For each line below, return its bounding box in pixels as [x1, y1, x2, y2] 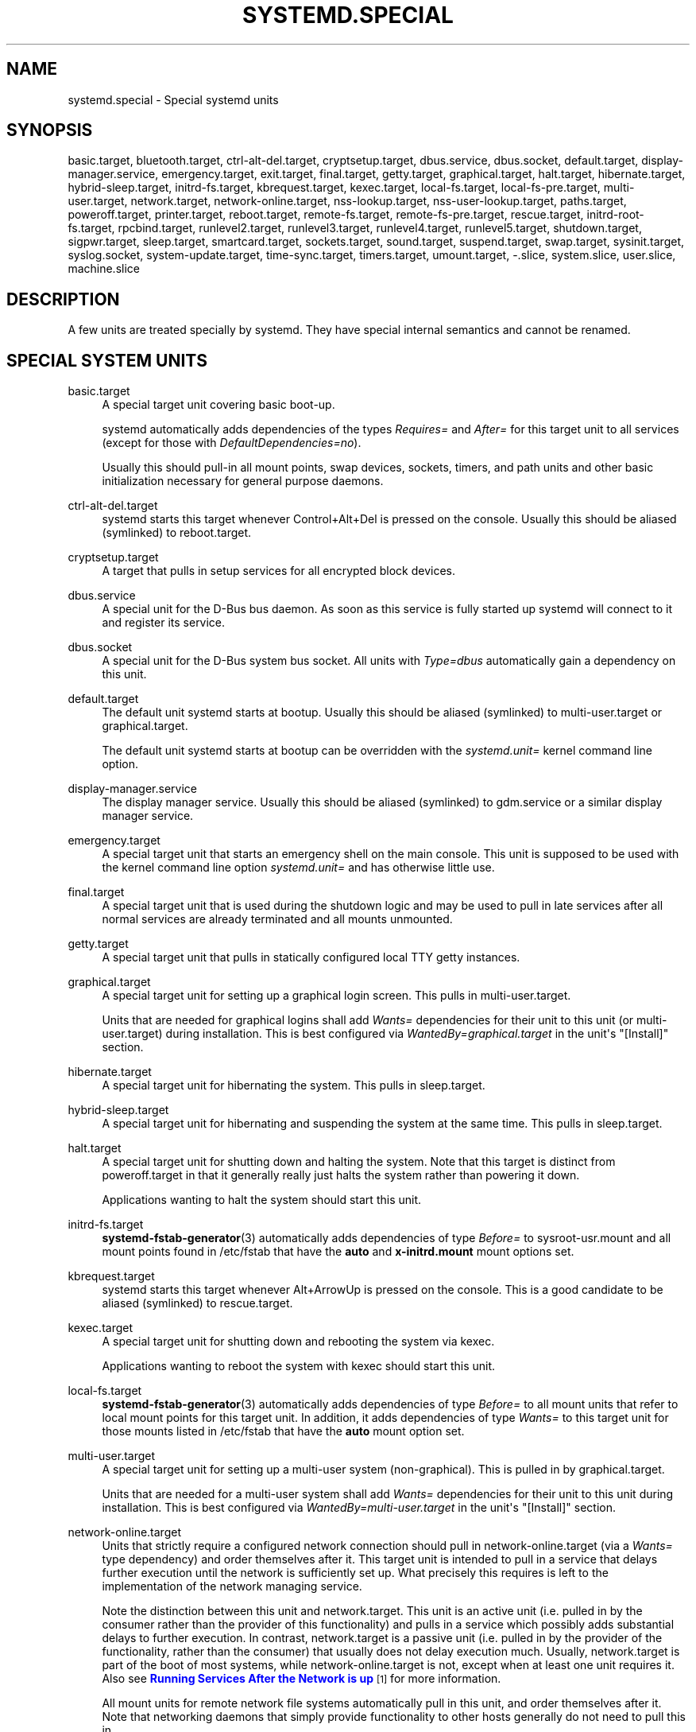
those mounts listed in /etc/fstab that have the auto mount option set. [102, 1424, 465, 1439]
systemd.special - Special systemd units [68, 92, 279, 107]
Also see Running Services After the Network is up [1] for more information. [102, 1672, 501, 1686]
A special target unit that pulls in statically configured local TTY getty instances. [102, 950, 520, 965]
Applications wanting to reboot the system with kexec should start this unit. [102, 1359, 496, 1373]
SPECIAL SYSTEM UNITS [6, 350, 208, 371]
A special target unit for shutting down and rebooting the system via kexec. [102, 1334, 495, 1349]
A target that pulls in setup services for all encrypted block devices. [102, 564, 456, 578]
